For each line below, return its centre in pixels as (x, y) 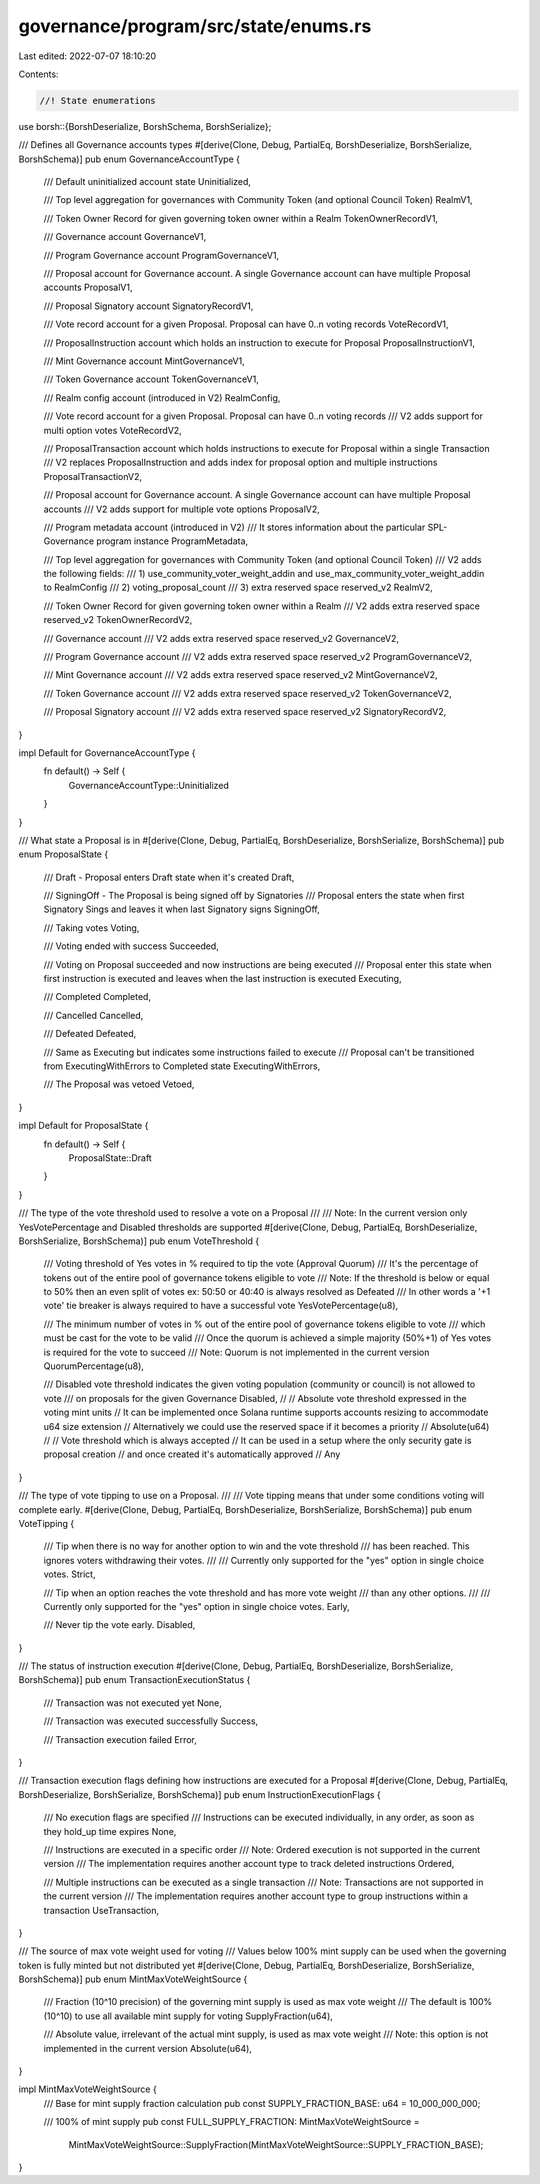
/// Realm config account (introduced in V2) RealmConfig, (162, 397)
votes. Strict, (69, 1574)
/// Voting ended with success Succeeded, (131, 946)
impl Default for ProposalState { (83, 1126)
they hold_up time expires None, (110, 1831)
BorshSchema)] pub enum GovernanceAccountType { (129, 159)
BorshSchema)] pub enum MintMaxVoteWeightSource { (133, 1979)
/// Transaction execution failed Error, (120, 1739)
